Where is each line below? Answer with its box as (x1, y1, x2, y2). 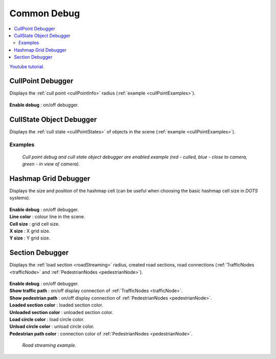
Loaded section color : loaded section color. (9, 302, 103, 308)
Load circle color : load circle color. (9, 316, 84, 322)
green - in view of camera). (22, 161, 80, 167)
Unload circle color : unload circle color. (9, 323, 95, 329)
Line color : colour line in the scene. (9, 213, 85, 220)
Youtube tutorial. (9, 63, 44, 69)
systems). (9, 195, 31, 201)
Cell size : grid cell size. (9, 221, 60, 227)
